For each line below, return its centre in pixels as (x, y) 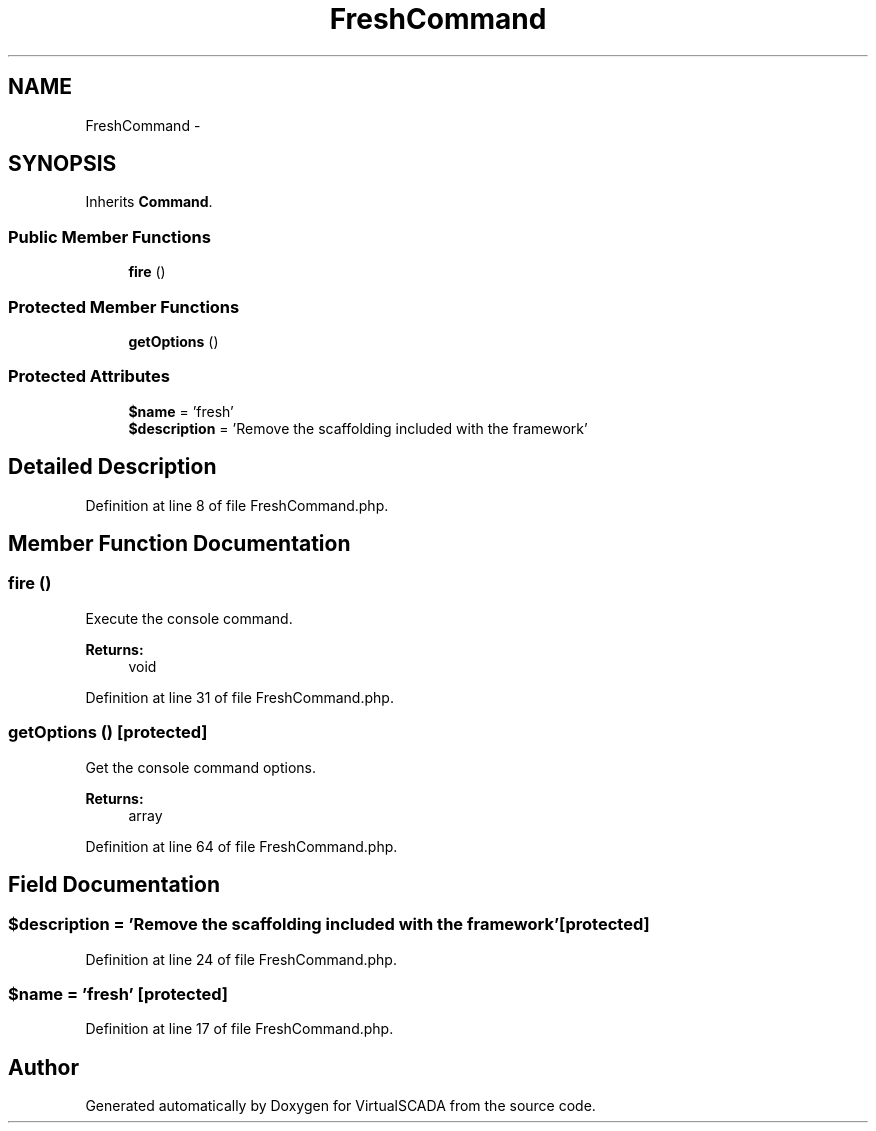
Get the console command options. (201, 767)
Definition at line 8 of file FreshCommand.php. (237, 505)
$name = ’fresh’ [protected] (118, 994)
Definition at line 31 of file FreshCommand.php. (239, 697)
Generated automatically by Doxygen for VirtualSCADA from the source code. (340, 1106)
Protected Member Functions (124, 306)
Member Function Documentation (179, 543)
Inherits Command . (149, 202)
